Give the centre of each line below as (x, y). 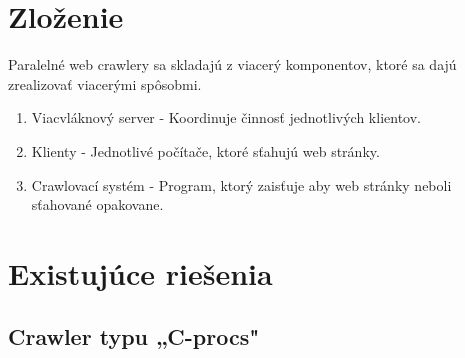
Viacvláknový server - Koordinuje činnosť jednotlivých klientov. (226, 117)
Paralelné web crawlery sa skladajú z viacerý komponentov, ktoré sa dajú (232, 64)
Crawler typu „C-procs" (134, 336)
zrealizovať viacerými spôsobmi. (105, 83)
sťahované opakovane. (97, 204)
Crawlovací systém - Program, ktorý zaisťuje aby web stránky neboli (241, 184)
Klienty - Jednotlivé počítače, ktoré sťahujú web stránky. (205, 150)
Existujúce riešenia (140, 272)
